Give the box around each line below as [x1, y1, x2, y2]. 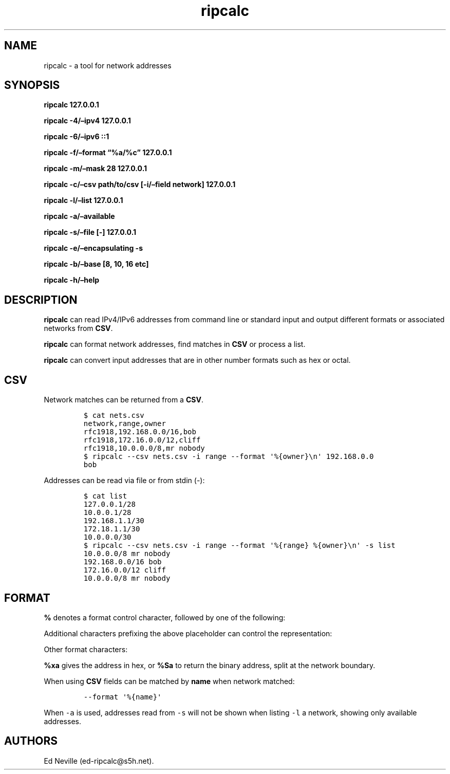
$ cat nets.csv [83, 411, 144, 420]
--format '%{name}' [83, 692, 162, 701]
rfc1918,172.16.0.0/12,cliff [83, 436, 201, 445]
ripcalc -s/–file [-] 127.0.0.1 [44, 228, 137, 237]
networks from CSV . [44, 324, 113, 333]
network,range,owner [83, 419, 166, 428]
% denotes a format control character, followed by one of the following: [44, 613, 286, 622]
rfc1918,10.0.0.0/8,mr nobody [83, 444, 205, 453]
